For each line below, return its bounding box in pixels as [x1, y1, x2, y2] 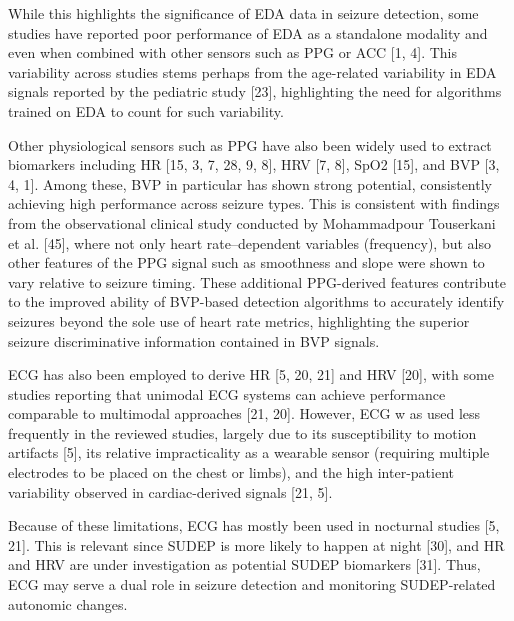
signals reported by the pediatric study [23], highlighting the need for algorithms [8, 81, 502, 102]
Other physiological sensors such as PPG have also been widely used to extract [8, 134, 492, 155]
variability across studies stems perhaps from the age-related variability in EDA [8, 61, 497, 82]
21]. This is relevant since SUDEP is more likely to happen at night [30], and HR [8, 534, 505, 555]
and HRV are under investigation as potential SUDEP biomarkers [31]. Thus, [8, 554, 481, 575]
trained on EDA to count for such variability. [8, 100, 284, 121]
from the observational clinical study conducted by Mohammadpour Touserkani [8, 212, 496, 233]
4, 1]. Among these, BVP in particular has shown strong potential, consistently [8, 173, 492, 194]
